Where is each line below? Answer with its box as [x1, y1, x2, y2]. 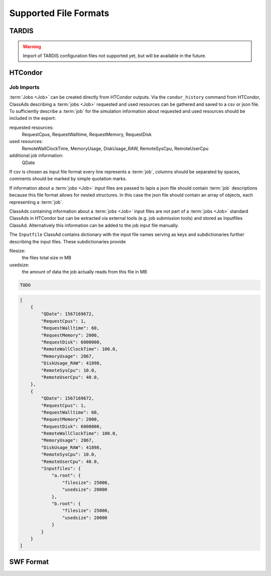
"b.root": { [51, 501, 81, 506]
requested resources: [9, 124, 54, 130]
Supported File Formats [9, 8, 109, 19]
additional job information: [9, 153, 64, 159]
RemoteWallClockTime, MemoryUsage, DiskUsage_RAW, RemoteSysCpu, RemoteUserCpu [22, 146, 209, 152]
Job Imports [9, 83, 40, 90]
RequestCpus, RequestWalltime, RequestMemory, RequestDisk [22, 131, 152, 137]
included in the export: [9, 115, 56, 121]
